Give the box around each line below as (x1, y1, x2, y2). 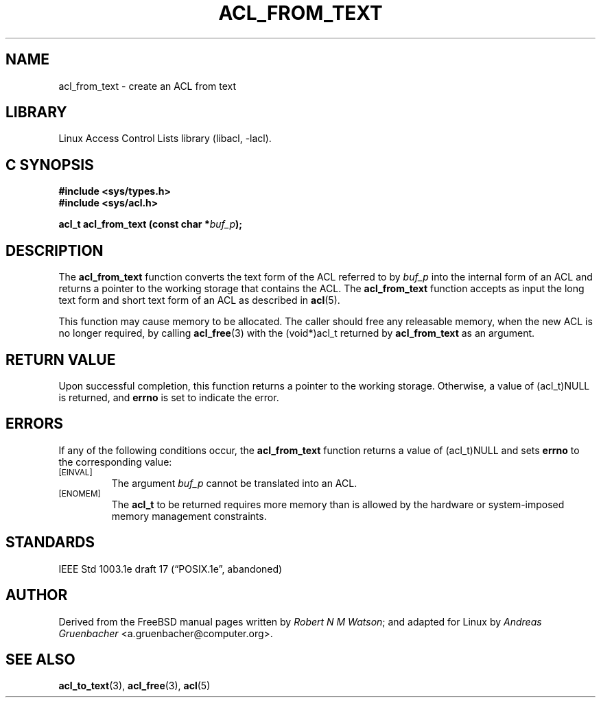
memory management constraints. (111, 510, 267, 522)
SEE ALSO (5, 650, 75, 668)
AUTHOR (5, 586, 68, 604)
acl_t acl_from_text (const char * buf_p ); (58, 218, 243, 230)
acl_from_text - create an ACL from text (58, 80, 237, 92)
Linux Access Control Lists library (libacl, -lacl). (58, 132, 272, 145)
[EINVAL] (58, 467, 93, 477)
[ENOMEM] (58, 488, 101, 499)
